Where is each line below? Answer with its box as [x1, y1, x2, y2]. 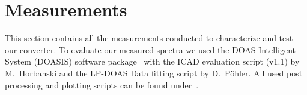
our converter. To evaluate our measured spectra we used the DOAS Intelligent [5, 43, 296, 56]
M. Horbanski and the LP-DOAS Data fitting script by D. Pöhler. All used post [5, 66, 303, 79]
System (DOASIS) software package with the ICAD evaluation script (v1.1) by [5, 55, 300, 68]
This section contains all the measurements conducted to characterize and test [5, 32, 293, 44]
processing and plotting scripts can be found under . [5, 78, 199, 91]
